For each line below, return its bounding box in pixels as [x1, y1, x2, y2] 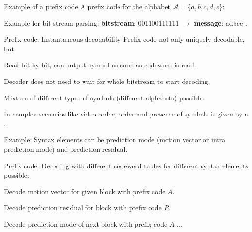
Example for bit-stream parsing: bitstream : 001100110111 [4, 17, 179, 28]
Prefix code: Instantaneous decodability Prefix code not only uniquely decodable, [4, 34, 245, 44]
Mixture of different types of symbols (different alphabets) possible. [4, 92, 204, 102]
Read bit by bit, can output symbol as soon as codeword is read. [4, 60, 196, 70]
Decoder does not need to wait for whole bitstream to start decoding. [4, 76, 210, 86]
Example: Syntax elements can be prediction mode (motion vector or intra [4, 134, 226, 145]
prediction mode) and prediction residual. [4, 144, 128, 154]
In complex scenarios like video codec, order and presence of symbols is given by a [4, 109, 249, 119]
